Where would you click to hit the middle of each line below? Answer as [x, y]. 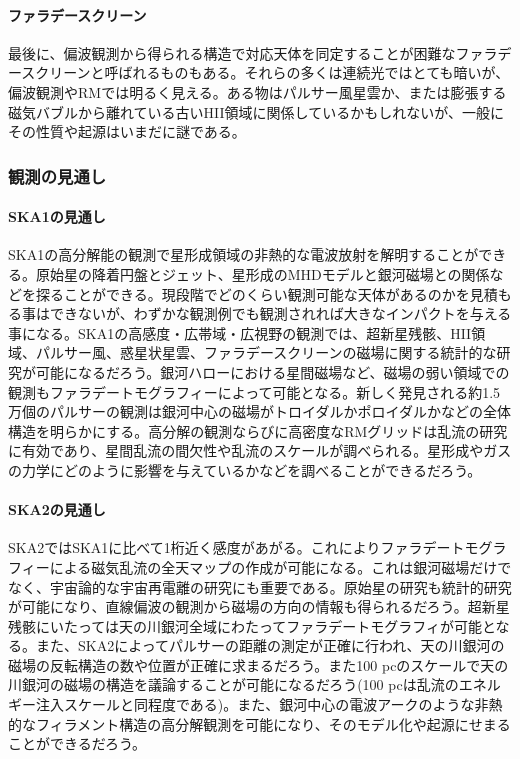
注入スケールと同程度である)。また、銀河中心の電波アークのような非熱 [269, 704]
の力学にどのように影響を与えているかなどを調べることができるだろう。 [245, 469]
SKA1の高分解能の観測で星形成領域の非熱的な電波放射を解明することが [243, 254]
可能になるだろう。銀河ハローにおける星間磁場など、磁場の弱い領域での [272, 371]
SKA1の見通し [57, 216]
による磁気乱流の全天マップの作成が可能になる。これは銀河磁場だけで [280, 566]
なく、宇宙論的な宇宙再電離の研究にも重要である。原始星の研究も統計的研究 [260, 586]
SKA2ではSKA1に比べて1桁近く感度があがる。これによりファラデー [229, 547]
